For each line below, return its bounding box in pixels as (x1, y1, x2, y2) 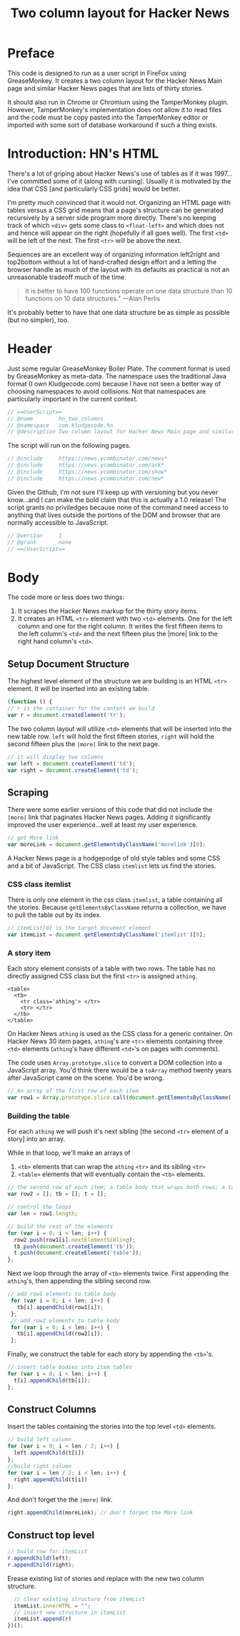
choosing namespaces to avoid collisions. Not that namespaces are (7, 387, 206, 396)
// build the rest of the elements (7, 1223, 114, 1230)
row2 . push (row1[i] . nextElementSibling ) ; (14, 1236, 136, 1243)
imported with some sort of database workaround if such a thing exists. (7, 120, 218, 129)
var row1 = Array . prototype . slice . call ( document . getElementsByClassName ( (7, 1094, 232, 1101)
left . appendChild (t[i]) (14, 1450, 84, 1457)
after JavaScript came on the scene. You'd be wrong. (7, 1073, 164, 1083)
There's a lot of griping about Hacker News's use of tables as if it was (7, 169, 213, 178)
